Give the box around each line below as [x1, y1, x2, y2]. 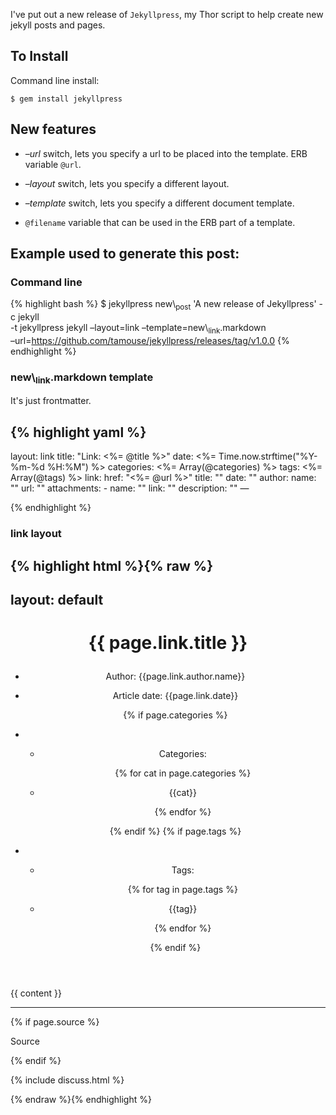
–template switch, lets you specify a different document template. [24, 197, 295, 209]
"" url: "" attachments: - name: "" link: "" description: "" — [10, 482, 250, 494]
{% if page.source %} [10, 1016, 100, 1028]
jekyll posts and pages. [10, 19, 106, 31]
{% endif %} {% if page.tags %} [109, 825, 242, 838]
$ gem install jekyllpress [10, 94, 123, 104]
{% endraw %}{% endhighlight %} [10, 1094, 152, 1106]
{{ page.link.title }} [88, 632, 248, 654]
